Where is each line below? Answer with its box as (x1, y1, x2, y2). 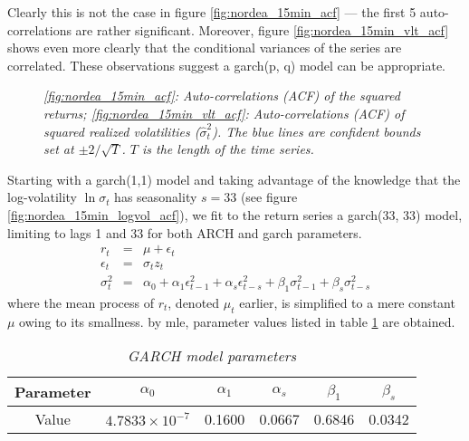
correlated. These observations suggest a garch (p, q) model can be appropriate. (7, 55, 446, 74)
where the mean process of (7, 293, 154, 312)
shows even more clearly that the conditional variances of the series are (7, 38, 402, 57)
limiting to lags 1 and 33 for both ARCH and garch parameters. (7, 223, 362, 242)
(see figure (240, 187, 298, 206)
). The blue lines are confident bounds (212, 121, 421, 140)
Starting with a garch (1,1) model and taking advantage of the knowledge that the (7, 169, 461, 188)
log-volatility (7, 187, 78, 206)
